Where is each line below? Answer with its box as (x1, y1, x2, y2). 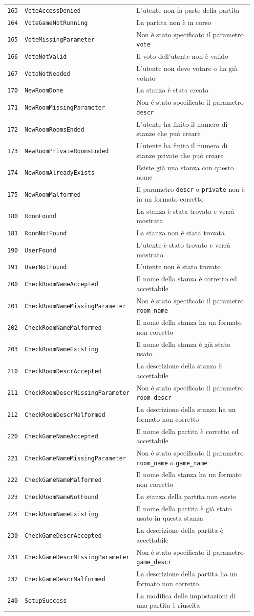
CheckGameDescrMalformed (24, 575, 106, 583)
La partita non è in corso (136, 17, 212, 27)
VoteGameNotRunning (24, 19, 88, 26)
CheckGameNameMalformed (24, 477, 102, 484)
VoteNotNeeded (24, 70, 70, 77)
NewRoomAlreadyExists (24, 169, 95, 177)
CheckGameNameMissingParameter (24, 455, 127, 462)
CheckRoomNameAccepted (24, 281, 98, 288)
